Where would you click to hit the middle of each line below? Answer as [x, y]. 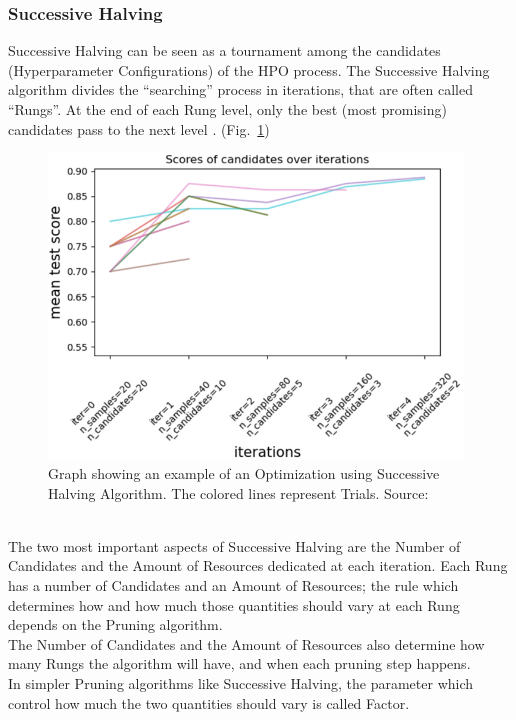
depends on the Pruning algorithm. [115, 624]
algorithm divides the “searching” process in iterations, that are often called [240, 89]
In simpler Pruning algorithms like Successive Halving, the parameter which [241, 683]
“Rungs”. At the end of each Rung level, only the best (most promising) [227, 109]
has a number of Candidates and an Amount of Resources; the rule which [233, 585]
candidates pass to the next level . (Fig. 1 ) [139, 128]
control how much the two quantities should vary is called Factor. [209, 702]
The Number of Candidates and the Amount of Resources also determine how [246, 643]
